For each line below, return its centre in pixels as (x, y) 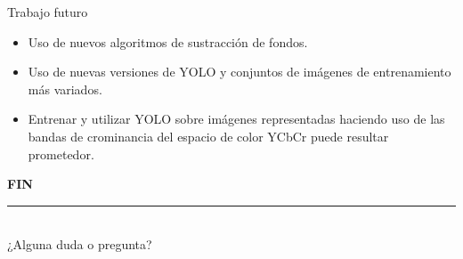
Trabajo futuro (48, 12)
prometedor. (61, 154)
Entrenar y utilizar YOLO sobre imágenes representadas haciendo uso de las (236, 119)
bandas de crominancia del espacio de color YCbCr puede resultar (208, 136)
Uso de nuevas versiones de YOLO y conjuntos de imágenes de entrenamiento (240, 72)
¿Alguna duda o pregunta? (80, 244)
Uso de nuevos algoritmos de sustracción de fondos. (168, 41)
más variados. (65, 89)
